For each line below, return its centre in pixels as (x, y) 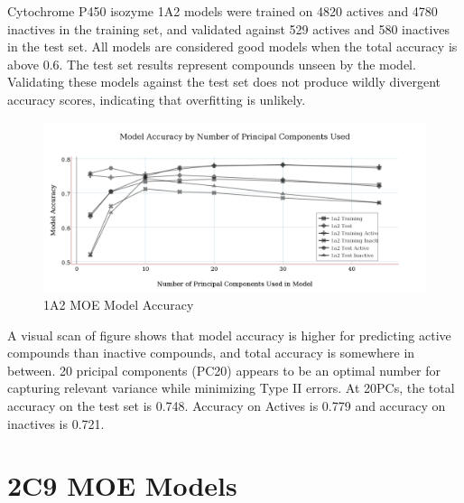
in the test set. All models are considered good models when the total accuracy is (232, 47)
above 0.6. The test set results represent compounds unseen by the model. (212, 64)
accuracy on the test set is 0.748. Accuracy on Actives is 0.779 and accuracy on (227, 405)
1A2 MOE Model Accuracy (119, 304)
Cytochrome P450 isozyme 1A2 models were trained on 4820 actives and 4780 (223, 11)
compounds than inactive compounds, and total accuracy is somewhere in (211, 353)
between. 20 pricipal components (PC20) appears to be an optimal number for (224, 370)
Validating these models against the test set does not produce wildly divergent (224, 82)
